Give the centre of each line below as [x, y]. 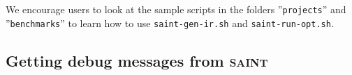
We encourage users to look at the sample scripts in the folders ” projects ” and [176, 9]
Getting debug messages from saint [137, 60]
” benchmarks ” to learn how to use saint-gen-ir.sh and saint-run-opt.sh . [170, 23]
